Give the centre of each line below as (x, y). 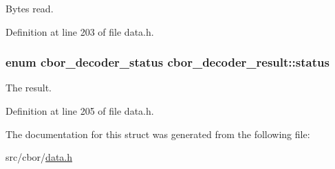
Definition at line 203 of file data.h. (80, 31)
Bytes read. (30, 8)
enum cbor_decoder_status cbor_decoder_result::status (167, 62)
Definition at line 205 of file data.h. (80, 111)
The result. (29, 88)
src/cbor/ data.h (39, 157)
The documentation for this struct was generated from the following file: (158, 134)
